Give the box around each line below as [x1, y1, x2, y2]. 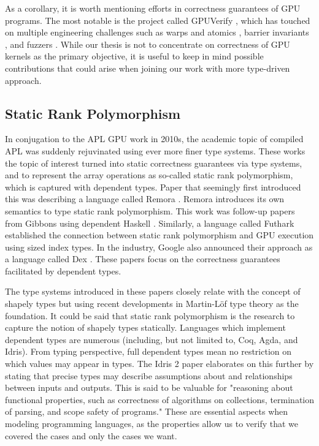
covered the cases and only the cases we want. [5, 429, 177, 442]
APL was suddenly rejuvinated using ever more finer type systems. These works [5, 144, 306, 157]
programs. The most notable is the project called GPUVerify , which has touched [5, 13, 310, 26]
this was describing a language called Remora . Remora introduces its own [5, 192, 285, 205]
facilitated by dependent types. [5, 264, 121, 277]
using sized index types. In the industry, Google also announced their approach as [5, 240, 313, 253]
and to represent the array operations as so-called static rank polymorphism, [5, 168, 293, 181]
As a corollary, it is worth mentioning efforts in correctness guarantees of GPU [5, 2, 301, 14]
